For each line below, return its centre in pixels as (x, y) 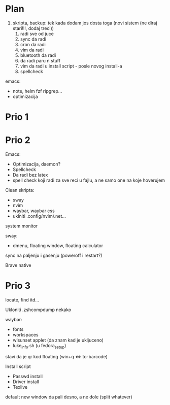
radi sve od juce (37, 33)
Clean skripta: (20, 190)
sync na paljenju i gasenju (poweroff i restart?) (54, 256)
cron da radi (33, 44)
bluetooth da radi (38, 55)
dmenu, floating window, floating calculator (58, 246)
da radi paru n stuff (40, 60)
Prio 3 (18, 286)
